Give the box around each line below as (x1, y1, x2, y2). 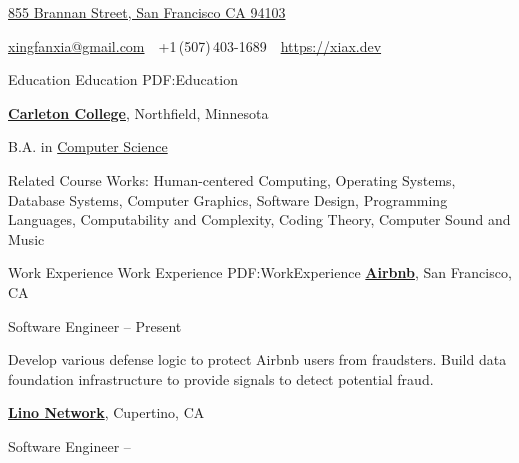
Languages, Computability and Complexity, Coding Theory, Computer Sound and (8, 209, 511, 230)
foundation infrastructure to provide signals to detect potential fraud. (8, 368, 434, 389)
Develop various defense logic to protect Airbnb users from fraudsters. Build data (8, 349, 507, 370)
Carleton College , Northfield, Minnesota (8, 102, 269, 123)
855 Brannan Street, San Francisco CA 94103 (8, 2, 286, 22)
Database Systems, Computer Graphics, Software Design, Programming (8, 189, 448, 210)
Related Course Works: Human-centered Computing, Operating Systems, (8, 169, 456, 190)
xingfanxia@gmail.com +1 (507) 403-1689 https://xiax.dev (8, 35, 382, 56)
